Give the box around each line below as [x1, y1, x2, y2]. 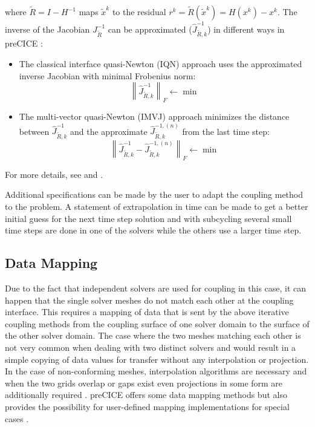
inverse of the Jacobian [5, 22, 90, 35]
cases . [5, 412, 29, 425]
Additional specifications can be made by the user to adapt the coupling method [5, 188, 304, 201]
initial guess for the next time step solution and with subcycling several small [5, 212, 292, 224]
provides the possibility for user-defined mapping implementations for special [5, 400, 290, 412]
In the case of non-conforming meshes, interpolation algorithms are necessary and [5, 365, 307, 377]
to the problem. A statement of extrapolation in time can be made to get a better [5, 200, 308, 213]
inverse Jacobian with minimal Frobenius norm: [19, 69, 196, 82]
